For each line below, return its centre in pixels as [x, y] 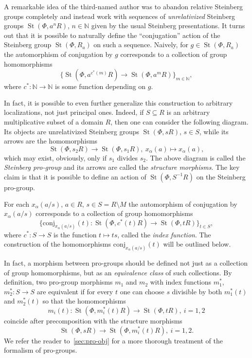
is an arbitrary [188, 112]
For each [17, 204]
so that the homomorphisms [84, 301]
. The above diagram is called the [196, 157]
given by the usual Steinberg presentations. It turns [168, 26]
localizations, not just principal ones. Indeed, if [74, 112]
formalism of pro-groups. [41, 350]
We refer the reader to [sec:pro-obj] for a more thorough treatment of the [114, 340]
